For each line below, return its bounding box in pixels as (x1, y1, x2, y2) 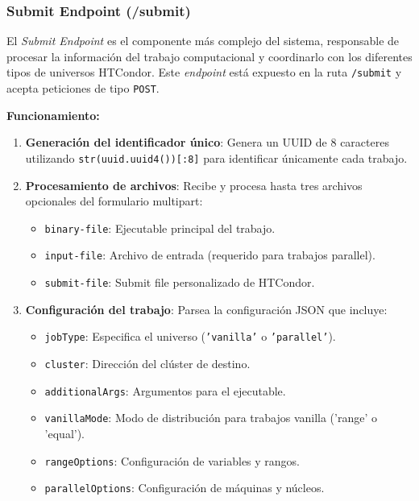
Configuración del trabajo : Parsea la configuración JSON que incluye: (25, 300, 388, 317)
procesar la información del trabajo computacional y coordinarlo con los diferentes (6, 48, 413, 64)
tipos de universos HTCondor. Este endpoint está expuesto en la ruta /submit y (6, 64, 402, 81)
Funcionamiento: (6, 106, 100, 123)
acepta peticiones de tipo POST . (6, 80, 160, 97)
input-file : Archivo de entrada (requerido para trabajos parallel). (44, 246, 375, 263)
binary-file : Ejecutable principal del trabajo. (44, 219, 276, 236)
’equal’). (44, 424, 85, 441)
